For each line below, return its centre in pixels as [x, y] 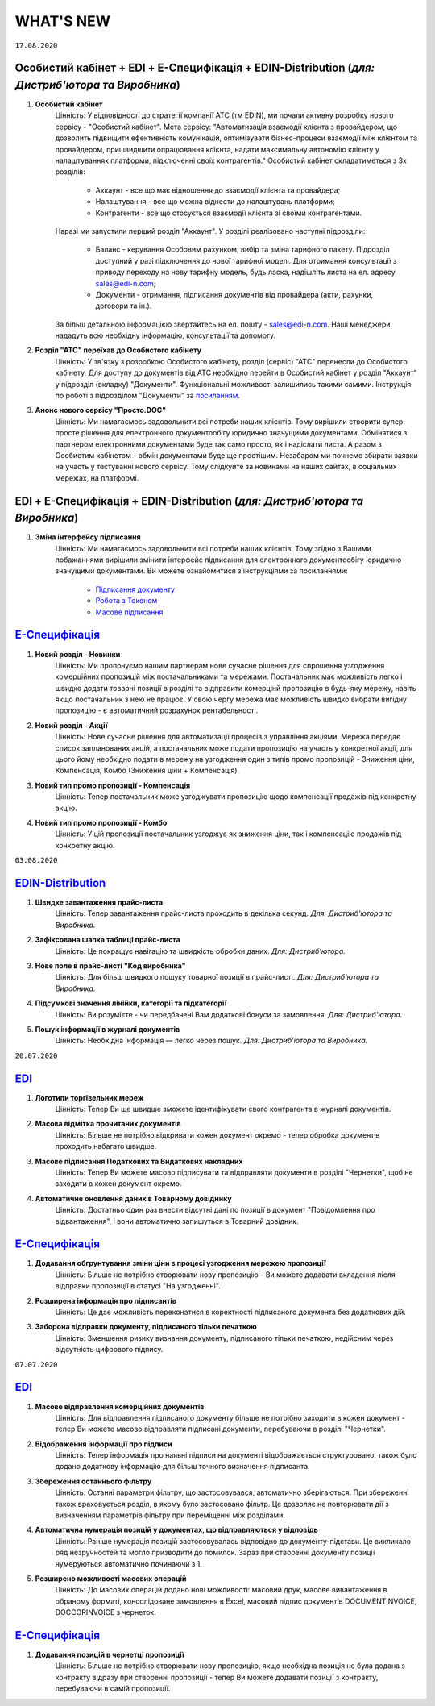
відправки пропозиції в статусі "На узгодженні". [138, 1286]
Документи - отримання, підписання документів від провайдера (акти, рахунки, [234, 294]
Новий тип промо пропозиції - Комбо [101, 822]
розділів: [70, 172]
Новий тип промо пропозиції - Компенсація [113, 785]
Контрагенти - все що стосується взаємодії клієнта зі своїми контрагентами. [229, 213]
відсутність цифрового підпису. [109, 1350]
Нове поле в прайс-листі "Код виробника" [110, 966]
